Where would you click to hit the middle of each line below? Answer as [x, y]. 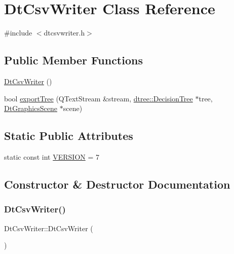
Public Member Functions [73, 60]
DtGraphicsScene [31, 108]
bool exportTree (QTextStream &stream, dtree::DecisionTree [99, 98]
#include [18, 33]
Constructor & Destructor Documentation [117, 184]
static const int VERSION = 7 [52, 156]
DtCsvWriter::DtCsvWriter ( [49, 228]
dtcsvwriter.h [64, 33]
